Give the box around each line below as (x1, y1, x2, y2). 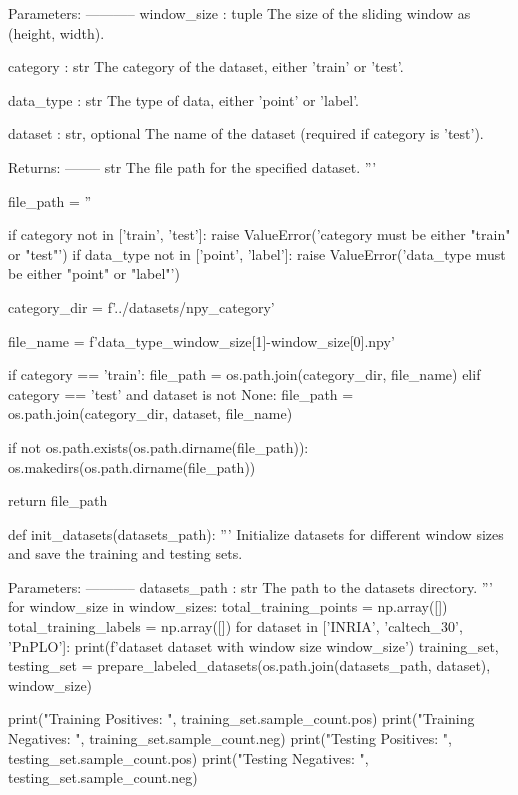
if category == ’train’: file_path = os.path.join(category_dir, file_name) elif (8, 364, 481, 385)
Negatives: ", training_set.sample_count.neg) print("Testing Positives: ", (8, 728, 452, 749)
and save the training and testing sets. (8, 543, 243, 564)
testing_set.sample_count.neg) (8, 767, 198, 788)
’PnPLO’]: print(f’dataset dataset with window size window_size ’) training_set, (8, 635, 499, 656)
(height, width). (8, 22, 105, 43)
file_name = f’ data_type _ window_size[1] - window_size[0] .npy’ (8, 330, 395, 351)
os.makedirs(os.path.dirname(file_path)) (8, 456, 256, 477)
